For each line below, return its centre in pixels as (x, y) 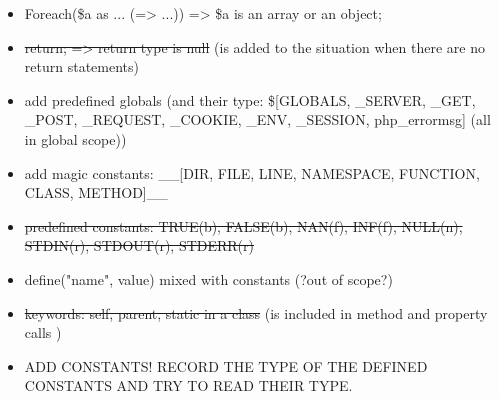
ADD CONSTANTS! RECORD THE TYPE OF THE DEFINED (226, 365)
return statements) (81, 66)
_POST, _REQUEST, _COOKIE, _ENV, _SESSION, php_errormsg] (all (257, 119)
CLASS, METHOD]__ (96, 192)
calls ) (43, 332)
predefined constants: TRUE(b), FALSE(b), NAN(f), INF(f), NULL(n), (243, 225)
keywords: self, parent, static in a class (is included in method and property (256, 312)
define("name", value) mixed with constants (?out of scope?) (208, 278)
